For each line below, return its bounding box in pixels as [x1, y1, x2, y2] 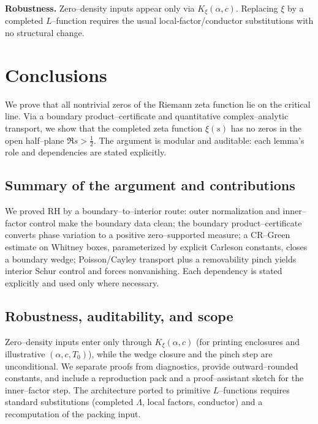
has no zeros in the [230, 121, 302, 134]
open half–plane [5, 133, 64, 146]
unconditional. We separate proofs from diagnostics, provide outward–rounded [5, 359, 298, 372]
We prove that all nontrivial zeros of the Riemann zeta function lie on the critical [5, 97, 311, 110]
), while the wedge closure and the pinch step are [88, 347, 273, 360]
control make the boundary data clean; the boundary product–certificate [29, 216, 302, 229]
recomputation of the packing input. [5, 407, 141, 420]
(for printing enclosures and [195, 335, 300, 348]
